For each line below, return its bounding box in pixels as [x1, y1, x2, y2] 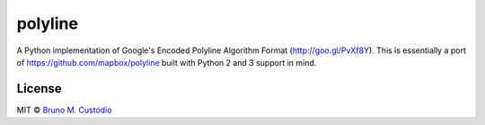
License [16, 81, 62, 96]
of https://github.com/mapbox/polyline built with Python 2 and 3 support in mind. [16, 57, 317, 67]
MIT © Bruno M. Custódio [16, 104, 112, 115]
